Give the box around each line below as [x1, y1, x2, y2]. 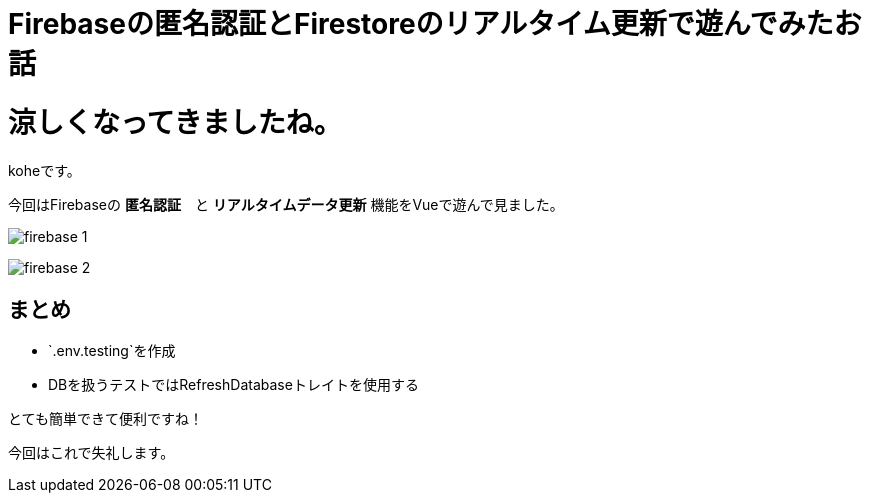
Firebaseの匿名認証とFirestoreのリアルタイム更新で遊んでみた [8, 7, 834, 41]
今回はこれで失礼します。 [8, 444, 175, 462]
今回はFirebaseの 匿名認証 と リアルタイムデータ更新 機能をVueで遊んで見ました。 [8, 195, 564, 213]
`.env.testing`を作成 [48, 342, 176, 360]
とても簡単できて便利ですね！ [8, 410, 203, 428]
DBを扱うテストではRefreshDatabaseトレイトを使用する [48, 376, 419, 394]
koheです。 [8, 161, 81, 179]
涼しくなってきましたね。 [8, 105, 342, 140]
